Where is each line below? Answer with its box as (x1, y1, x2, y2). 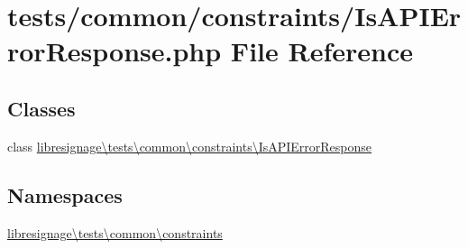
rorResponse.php (7, 32, 222, 69)
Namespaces (7, 180, 123, 208)
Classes (7, 94, 76, 122)
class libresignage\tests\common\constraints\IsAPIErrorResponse (7, 136, 372, 155)
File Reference (230, 32, 413, 69)
